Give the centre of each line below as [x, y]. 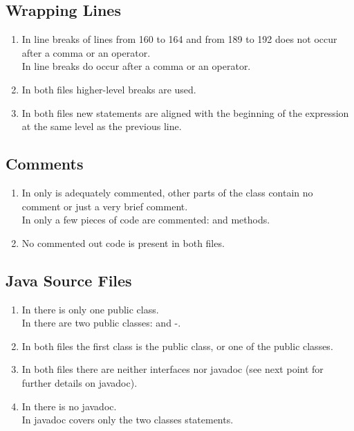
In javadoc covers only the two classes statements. [128, 420]
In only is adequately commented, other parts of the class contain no [167, 192]
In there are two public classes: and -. [101, 323]
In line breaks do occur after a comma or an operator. [136, 66]
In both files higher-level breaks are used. [109, 89]
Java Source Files [69, 280]
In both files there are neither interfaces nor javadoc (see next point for [173, 369]
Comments [45, 164]
